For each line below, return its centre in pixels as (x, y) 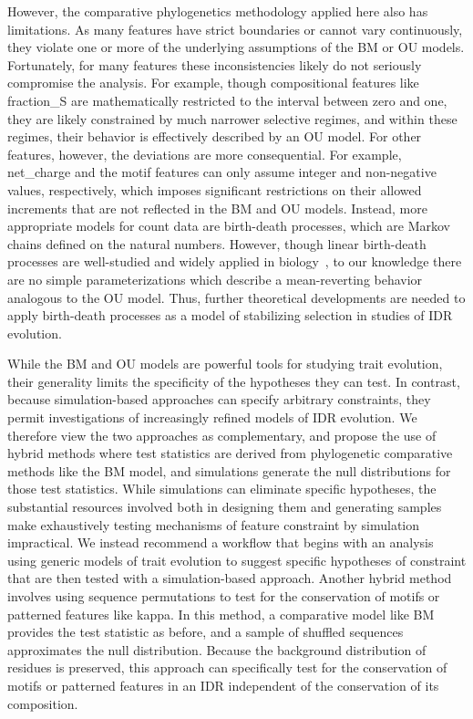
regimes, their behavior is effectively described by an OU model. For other (215, 136)
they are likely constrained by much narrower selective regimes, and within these (232, 118)
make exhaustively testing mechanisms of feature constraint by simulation (214, 524)
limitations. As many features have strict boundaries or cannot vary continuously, (235, 29)
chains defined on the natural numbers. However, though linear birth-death (217, 243)
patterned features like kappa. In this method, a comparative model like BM (221, 614)
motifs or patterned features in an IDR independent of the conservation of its (223, 685)
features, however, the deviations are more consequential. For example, (205, 154)
